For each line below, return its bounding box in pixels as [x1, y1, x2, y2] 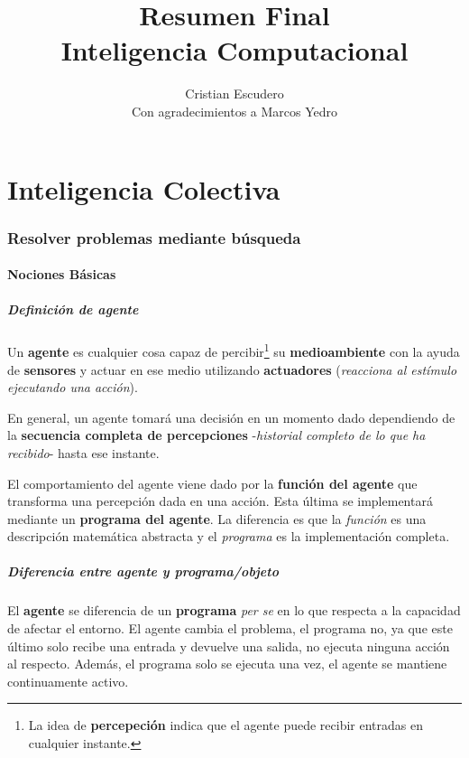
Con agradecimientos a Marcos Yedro [131, 101, 338, 120]
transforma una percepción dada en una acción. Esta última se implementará [7, 491, 433, 510]
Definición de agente [7, 300, 139, 319]
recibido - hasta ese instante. [7, 443, 160, 462]
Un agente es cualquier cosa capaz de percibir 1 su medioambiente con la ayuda [7, 340, 460, 360]
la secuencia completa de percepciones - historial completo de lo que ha [7, 426, 426, 445]
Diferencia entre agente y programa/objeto [7, 562, 279, 581]
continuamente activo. [7, 671, 129, 690]
